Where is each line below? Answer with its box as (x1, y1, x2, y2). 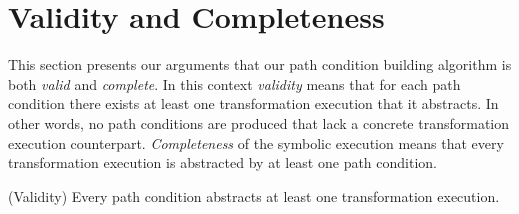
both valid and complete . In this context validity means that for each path (8, 73, 461, 94)
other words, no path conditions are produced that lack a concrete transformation (8, 112, 510, 133)
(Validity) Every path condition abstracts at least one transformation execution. (8, 185, 500, 206)
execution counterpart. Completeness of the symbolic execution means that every (8, 132, 504, 153)
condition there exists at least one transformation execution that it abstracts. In (8, 93, 499, 114)
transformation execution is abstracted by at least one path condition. (8, 152, 438, 173)
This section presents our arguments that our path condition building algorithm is (8, 54, 512, 75)
